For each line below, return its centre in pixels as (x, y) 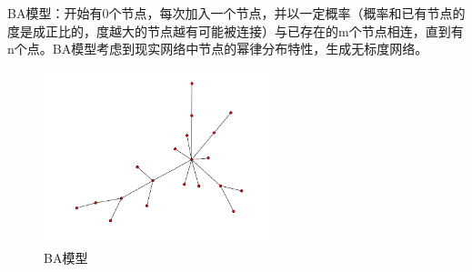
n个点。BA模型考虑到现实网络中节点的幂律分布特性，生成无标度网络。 (218, 49)
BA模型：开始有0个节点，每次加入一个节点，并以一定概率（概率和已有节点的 (236, 13)
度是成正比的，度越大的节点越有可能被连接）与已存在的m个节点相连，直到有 (236, 30)
